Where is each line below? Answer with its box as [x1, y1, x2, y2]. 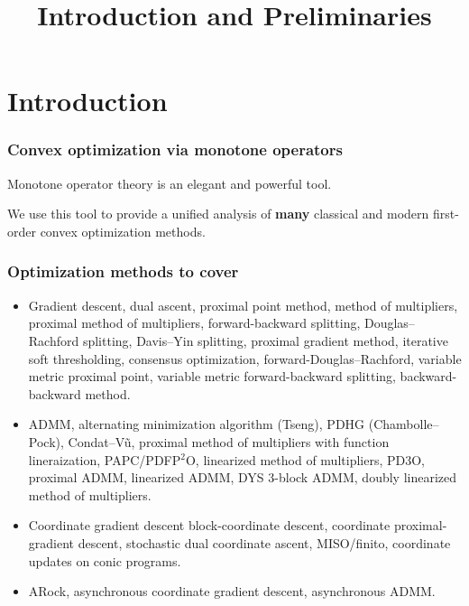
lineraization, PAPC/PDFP [28, 450, 181, 469]
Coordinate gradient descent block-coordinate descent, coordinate [28, 516, 391, 535]
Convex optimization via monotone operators [7, 138, 343, 161]
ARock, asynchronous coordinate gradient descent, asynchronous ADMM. [28, 582, 436, 601]
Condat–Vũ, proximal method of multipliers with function [68, 432, 390, 451]
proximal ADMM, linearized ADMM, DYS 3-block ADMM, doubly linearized [28, 468, 457, 487]
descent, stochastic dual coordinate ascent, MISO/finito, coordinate [78, 533, 451, 552]
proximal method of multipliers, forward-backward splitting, [28, 313, 361, 332]
